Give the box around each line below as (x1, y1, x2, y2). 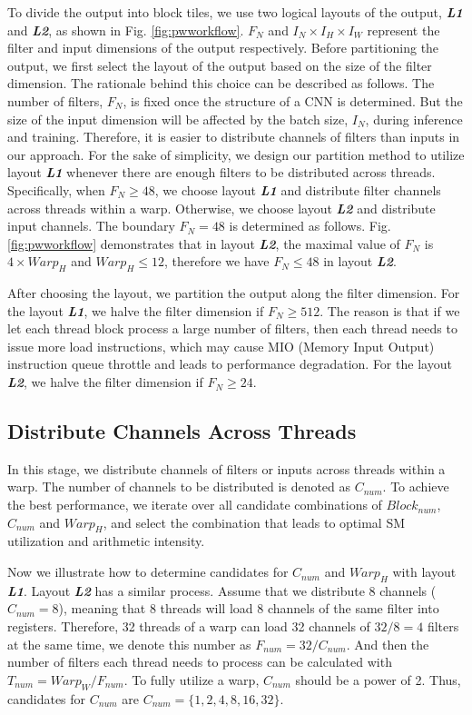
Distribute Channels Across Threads (7, 417, 357, 445)
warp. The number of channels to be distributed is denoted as (7, 477, 351, 496)
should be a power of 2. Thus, (295, 670, 461, 689)
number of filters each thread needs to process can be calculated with (7, 652, 392, 671)
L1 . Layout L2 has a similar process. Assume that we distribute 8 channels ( (7, 581, 437, 600)
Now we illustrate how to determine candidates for (7, 562, 289, 581)
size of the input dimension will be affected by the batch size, (7, 109, 349, 128)
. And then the (346, 634, 429, 653)
